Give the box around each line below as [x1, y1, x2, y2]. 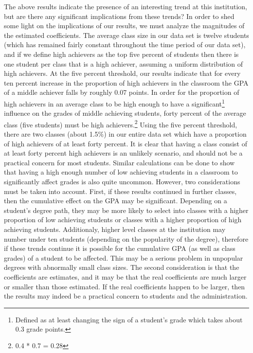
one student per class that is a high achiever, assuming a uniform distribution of [4, 58, 243, 69]
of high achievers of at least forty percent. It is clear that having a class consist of [4, 138, 247, 148]
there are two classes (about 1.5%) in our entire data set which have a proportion [4, 129, 247, 139]
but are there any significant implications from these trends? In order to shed [4, 11, 235, 21]
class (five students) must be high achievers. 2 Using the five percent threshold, [4, 118, 237, 129]
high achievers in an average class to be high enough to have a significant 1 [4, 97, 225, 108]
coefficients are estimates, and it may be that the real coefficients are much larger [4, 271, 247, 282]
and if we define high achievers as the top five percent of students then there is [4, 49, 239, 59]
